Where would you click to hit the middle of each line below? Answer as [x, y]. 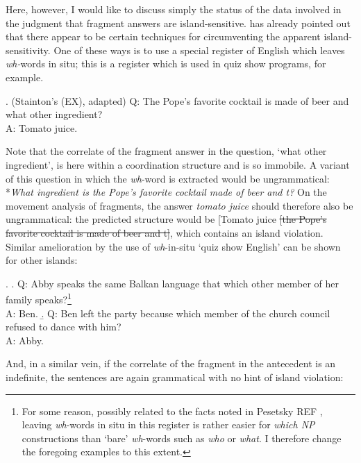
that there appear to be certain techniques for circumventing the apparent [163, 36]
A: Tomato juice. [42, 127]
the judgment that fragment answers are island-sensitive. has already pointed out [178, 23]
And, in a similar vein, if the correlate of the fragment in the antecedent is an [171, 363]
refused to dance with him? [64, 327]
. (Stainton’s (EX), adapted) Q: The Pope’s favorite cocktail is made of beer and [177, 100]
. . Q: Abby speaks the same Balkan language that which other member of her [173, 283]
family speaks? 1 [39, 298]
